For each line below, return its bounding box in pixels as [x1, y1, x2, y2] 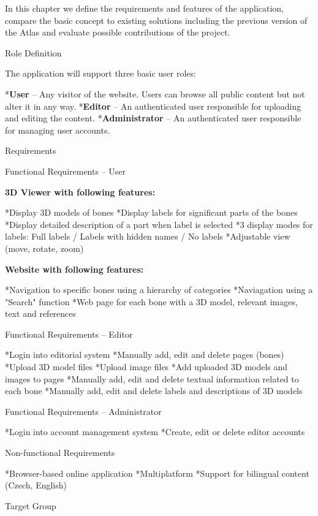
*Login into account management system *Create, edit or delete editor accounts [5, 425, 305, 438]
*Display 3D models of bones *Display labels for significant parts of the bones [5, 206, 298, 219]
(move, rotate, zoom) [5, 241, 84, 254]
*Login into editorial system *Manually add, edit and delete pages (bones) [5, 348, 284, 361]
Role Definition [5, 46, 62, 59]
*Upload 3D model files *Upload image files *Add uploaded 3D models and [5, 360, 288, 373]
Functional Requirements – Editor [5, 327, 133, 340]
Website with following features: [5, 262, 144, 275]
